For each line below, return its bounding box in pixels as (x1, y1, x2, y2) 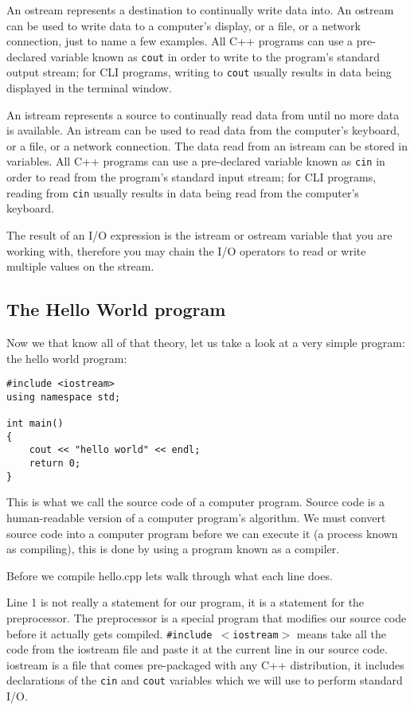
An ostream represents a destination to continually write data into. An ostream (6, 2, 394, 18)
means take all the (296, 625, 386, 642)
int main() (6, 418, 64, 430)
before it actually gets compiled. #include (6, 625, 213, 642)
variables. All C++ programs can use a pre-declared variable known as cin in (6, 153, 385, 170)
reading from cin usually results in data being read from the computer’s (6, 184, 359, 201)
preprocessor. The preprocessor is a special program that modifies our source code (6, 609, 407, 626)
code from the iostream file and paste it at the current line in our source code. (6, 641, 388, 657)
